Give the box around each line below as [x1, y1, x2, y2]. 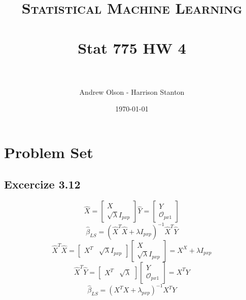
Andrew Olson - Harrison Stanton [79, 86, 185, 97]
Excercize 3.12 [4, 176, 81, 192]
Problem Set [4, 141, 93, 162]
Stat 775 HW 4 [78, 37, 186, 58]
